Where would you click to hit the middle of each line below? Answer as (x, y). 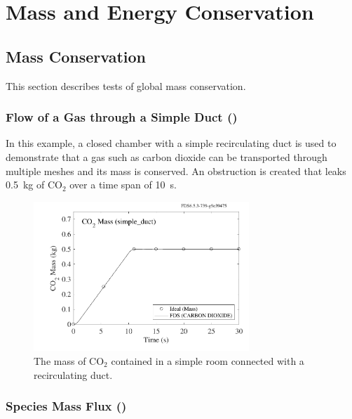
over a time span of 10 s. (123, 185)
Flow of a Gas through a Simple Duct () (122, 117)
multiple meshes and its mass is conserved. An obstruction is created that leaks (176, 170)
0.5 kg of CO (34, 185)
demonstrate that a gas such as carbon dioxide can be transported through (167, 156)
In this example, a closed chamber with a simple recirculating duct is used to (171, 143)
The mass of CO (69, 361)
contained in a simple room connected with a (208, 361)
